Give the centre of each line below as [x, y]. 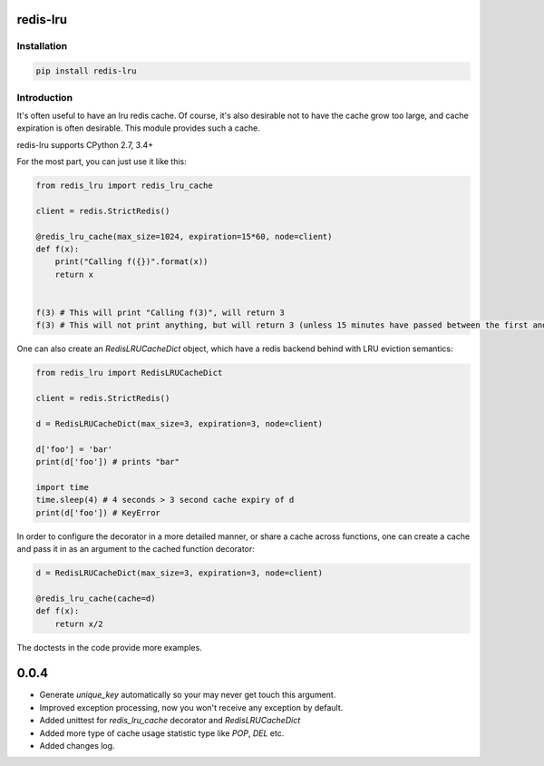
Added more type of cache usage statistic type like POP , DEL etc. [162, 733]
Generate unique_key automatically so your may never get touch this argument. [188, 695]
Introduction [44, 97]
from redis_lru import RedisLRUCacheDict [129, 373]
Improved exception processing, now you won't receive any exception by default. [191, 707]
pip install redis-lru [86, 71]
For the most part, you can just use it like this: [102, 162]
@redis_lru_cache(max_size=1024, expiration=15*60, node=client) [184, 236]
